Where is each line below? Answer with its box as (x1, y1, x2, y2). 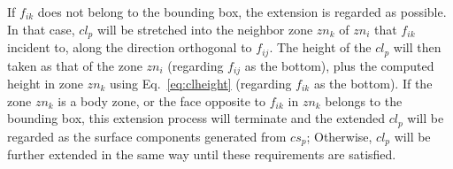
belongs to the (325, 91, 403, 110)
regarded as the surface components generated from (7, 127, 287, 145)
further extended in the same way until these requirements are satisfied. (7, 145, 396, 164)
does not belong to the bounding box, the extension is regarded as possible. (37, 3, 447, 20)
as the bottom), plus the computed (244, 56, 434, 74)
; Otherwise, (306, 127, 372, 145)
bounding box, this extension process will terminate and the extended (7, 109, 386, 127)
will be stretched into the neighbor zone (96, 19, 313, 38)
